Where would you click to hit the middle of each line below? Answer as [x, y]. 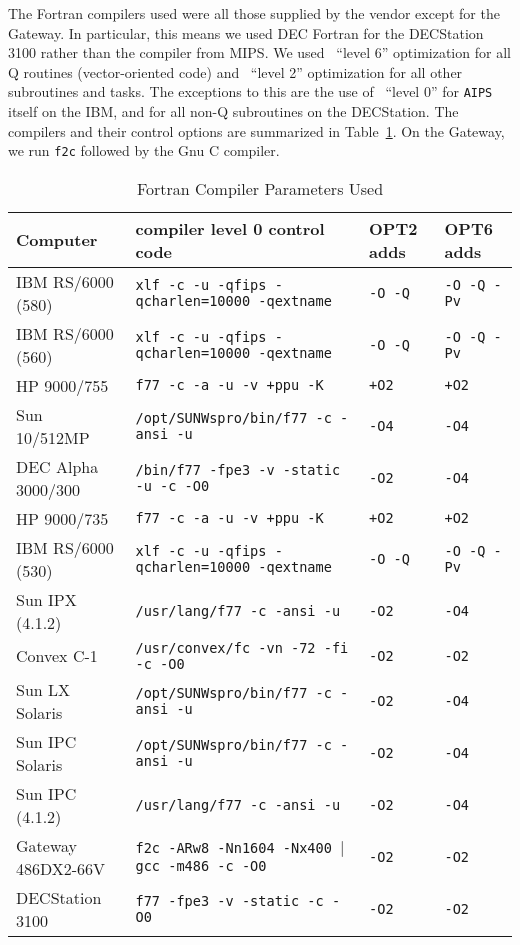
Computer [57, 240]
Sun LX [43, 689]
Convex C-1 [57, 656]
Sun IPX [46, 599]
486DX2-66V [61, 868]
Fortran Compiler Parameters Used [260, 188]
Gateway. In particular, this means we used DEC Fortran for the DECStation [246, 32]
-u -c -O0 [172, 485]
